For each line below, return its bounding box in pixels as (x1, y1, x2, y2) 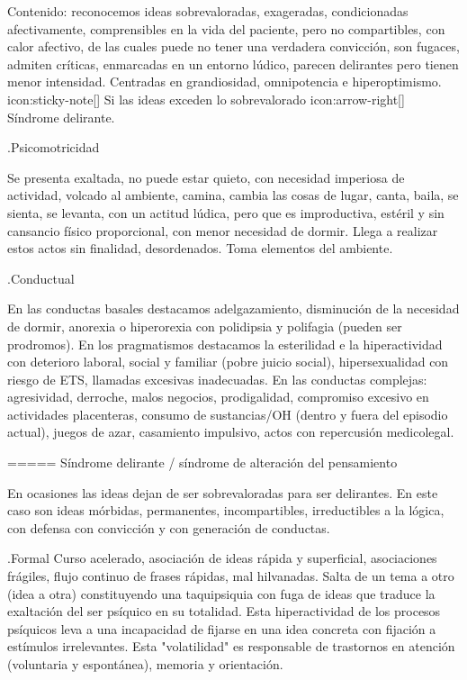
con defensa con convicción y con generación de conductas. (7, 518, 330, 537)
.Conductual (7, 268, 75, 287)
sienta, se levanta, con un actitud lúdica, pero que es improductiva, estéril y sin (7, 203, 445, 222)
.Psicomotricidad (7, 138, 100, 157)
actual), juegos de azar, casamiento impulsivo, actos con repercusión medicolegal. (7, 422, 454, 441)
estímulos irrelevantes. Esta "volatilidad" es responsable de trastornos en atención (7, 637, 455, 656)
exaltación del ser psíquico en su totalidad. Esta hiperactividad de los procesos (7, 602, 441, 621)
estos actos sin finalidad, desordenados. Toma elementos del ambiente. (7, 239, 393, 258)
